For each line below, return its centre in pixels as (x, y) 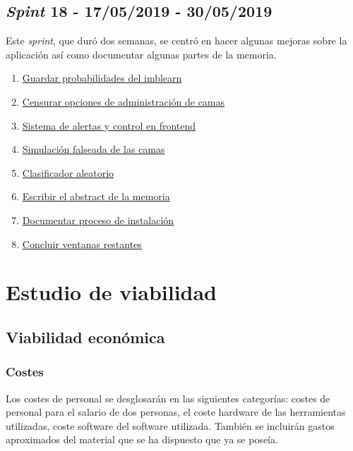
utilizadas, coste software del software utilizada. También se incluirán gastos (170, 425)
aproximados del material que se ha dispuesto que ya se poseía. (142, 439)
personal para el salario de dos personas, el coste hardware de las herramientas (176, 412)
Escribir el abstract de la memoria (96, 196)
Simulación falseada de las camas (94, 149)
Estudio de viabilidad (112, 292)
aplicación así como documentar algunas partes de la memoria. (141, 54)
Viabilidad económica (85, 336)
